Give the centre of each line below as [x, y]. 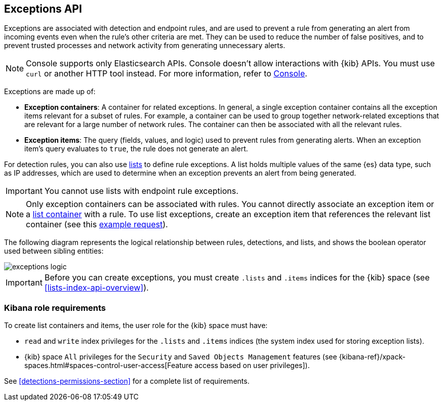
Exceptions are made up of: [50, 92]
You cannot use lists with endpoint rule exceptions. [141, 191]
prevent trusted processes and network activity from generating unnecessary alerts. [145, 46]
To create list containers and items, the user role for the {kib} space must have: [136, 326]
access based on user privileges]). [252, 366]
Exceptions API [43, 9]
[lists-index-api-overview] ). [96, 288]
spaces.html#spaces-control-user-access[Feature [109, 366]
